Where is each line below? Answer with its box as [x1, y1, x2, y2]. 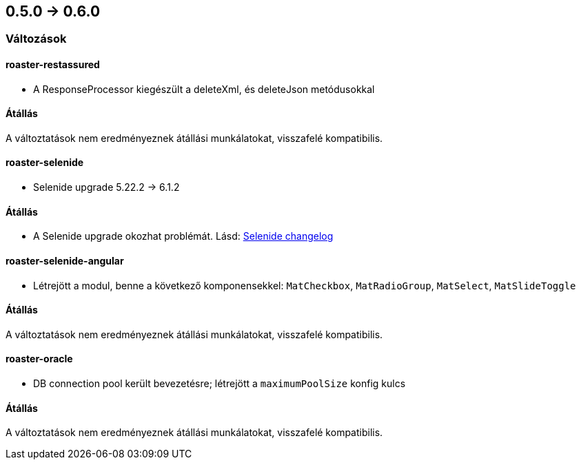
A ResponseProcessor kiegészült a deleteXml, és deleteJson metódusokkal [33, 83, 375, 95]
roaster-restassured [6, 59, 100, 71]
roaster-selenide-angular [6, 254, 124, 267]
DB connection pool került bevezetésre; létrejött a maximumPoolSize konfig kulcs [33, 377, 406, 389]
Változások [6, 32, 67, 46]
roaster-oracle [6, 353, 73, 365]
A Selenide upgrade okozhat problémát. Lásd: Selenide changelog [33, 230, 334, 242]
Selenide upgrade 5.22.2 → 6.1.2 [33, 181, 180, 194]
